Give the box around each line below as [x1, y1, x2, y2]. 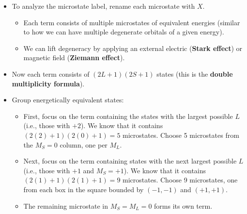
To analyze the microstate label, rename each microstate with [12, 1, 195, 11]
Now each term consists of [12, 68, 90, 79]
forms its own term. [154, 200, 213, 211]
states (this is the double [156, 68, 233, 79]
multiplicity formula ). [12, 78, 85, 88]
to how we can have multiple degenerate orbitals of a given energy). [23, 27, 224, 37]
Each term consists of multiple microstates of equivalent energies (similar [23, 17, 240, 27]
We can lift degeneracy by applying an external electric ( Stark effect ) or [23, 43, 243, 53]
